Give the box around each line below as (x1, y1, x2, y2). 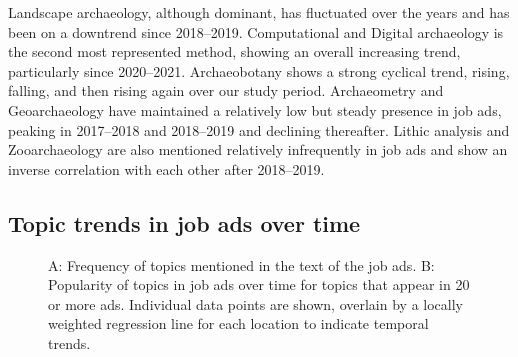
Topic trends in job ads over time (8, 207, 361, 238)
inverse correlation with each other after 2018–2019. (8, 158, 325, 179)
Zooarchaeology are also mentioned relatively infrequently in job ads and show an (8, 139, 508, 160)
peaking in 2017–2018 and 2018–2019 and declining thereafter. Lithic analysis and (8, 119, 510, 140)
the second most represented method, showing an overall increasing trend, (8, 41, 461, 62)
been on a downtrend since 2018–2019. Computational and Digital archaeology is (8, 21, 504, 42)
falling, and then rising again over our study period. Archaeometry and (8, 80, 444, 101)
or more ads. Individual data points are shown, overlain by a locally (48, 293, 463, 314)
